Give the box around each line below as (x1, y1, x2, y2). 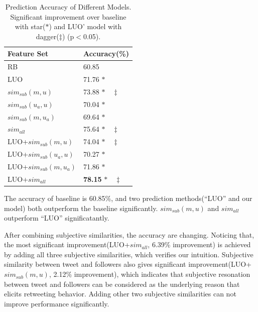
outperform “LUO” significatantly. (4, 213, 109, 223)
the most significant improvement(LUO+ (4, 239, 130, 250)
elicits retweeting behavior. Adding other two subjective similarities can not (4, 288, 236, 299)
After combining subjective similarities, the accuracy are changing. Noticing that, (4, 229, 254, 240)
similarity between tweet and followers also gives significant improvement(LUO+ (4, 259, 251, 269)
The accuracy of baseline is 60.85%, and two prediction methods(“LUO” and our (4, 192, 252, 203)
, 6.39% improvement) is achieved (148, 239, 251, 250)
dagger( (36, 31, 59, 41)
